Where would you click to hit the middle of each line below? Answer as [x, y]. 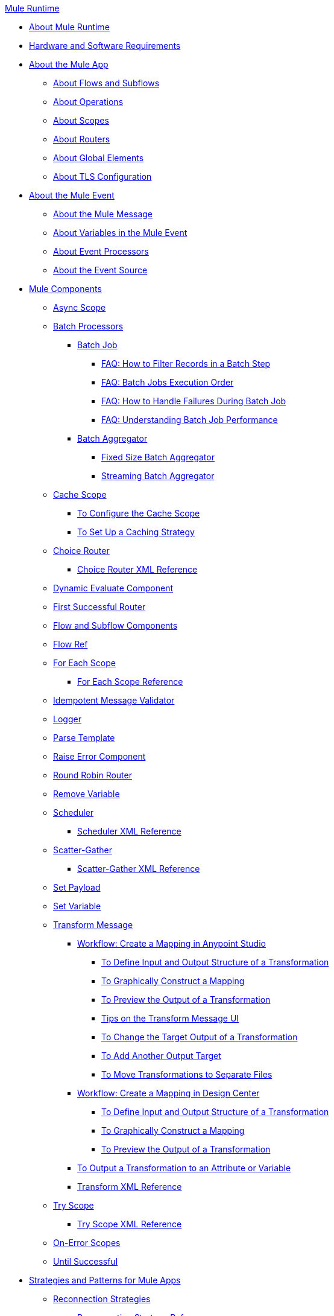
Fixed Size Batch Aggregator [158, 457]
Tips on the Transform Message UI [170, 1018]
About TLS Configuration [102, 176]
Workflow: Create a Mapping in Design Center [169, 1093]
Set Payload [77, 887]
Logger [67, 719]
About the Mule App [69, 64]
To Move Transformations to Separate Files [187, 1074]
